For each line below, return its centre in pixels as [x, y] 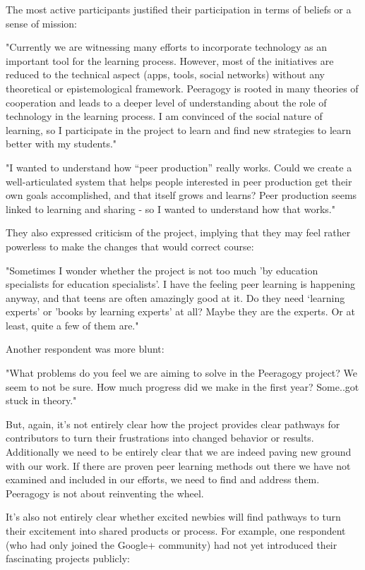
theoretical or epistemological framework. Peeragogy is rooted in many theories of [182, 88]
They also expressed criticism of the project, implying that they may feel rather [178, 232]
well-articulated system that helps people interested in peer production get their [179, 181]
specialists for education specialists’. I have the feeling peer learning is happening [180, 284]
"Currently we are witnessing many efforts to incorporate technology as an [166, 47]
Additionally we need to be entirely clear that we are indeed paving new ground [179, 452]
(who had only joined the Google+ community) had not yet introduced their [172, 544]
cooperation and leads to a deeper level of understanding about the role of [166, 102]
